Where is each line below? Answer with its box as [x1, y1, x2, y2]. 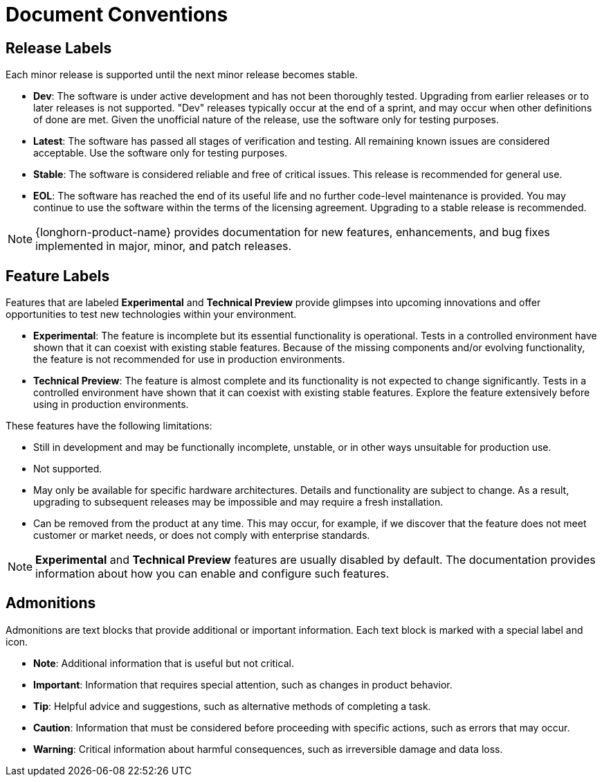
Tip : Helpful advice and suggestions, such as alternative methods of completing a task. [33, 700, 431, 712]
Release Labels [6, 39, 112, 57]
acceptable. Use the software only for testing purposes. [33, 147, 288, 159]
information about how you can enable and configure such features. [35, 567, 390, 581]
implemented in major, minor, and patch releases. [35, 239, 292, 254]
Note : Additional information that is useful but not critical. [33, 657, 294, 669]
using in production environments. [33, 398, 189, 411]
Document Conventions [6, 3, 228, 26]
